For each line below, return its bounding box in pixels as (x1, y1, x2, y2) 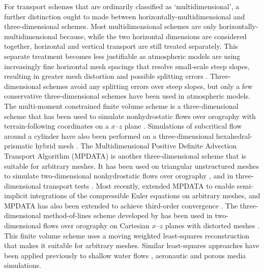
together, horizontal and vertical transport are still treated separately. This (4, 41, 238, 51)
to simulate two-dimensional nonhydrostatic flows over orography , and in (4, 170, 233, 181)
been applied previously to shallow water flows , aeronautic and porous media (4, 250, 246, 260)
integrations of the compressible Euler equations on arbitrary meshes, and (30, 190, 260, 201)
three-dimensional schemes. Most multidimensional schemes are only (4, 21, 217, 32)
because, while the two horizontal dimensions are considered (60, 31, 247, 41)
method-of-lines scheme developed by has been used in (43, 210, 213, 221)
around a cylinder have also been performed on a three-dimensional (4, 130, 214, 141)
